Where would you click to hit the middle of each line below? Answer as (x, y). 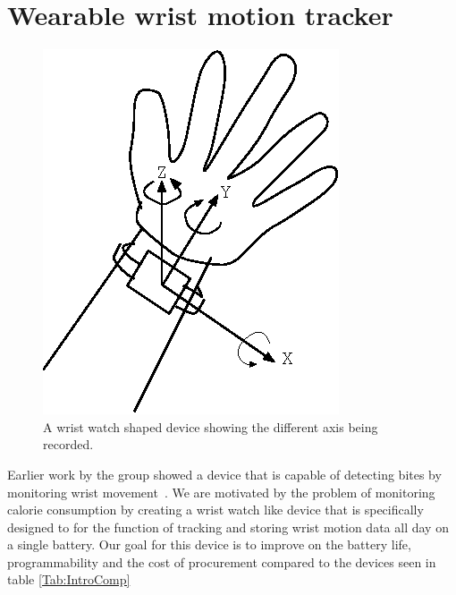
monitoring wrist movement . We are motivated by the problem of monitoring (221, 492)
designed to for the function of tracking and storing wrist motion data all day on (228, 527)
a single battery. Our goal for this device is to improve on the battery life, (209, 544)
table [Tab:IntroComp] (69, 579)
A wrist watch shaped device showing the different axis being (211, 426)
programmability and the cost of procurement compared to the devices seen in (222, 561)
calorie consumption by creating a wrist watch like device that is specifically (215, 510)
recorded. (68, 444)
